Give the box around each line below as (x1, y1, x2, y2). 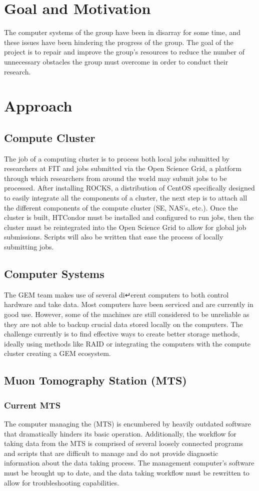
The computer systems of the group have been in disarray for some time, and (4, 27, 241, 37)
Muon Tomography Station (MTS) (4, 372, 187, 388)
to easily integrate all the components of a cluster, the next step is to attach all (4, 192, 247, 203)
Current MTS (4, 398, 61, 411)
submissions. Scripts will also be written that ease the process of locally (4, 231, 223, 242)
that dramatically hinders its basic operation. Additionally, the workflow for (4, 428, 236, 438)
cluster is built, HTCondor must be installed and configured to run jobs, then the (4, 212, 254, 222)
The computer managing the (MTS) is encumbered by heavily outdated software (4, 418, 251, 428)
